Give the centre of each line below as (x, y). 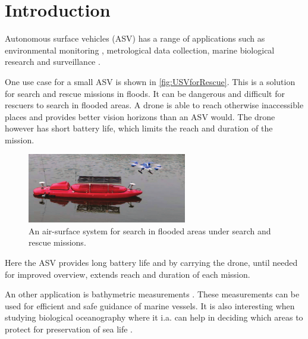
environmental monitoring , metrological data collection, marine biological (140, 50)
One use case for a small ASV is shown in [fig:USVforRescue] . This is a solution (150, 81)
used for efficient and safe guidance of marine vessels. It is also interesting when (150, 305)
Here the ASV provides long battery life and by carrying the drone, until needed (151, 263)
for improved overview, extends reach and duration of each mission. (128, 274)
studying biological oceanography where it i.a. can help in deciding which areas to (154, 317)
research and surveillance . (53, 62)
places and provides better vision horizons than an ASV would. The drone (140, 116)
